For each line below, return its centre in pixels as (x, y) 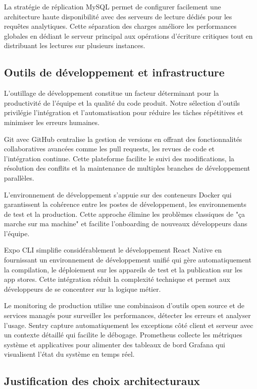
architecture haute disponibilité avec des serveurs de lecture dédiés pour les (118, 16)
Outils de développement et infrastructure (114, 72)
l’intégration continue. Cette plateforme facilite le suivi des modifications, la (119, 158)
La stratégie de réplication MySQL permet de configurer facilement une (113, 6)
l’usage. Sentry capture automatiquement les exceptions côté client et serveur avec (129, 325)
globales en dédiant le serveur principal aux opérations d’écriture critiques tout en (128, 35)
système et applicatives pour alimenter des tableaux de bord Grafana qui (115, 344)
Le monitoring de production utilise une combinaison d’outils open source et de (124, 305)
